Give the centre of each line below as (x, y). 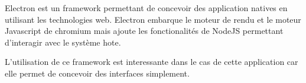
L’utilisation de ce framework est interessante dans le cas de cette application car (152, 62)
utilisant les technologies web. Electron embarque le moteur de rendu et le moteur (153, 19)
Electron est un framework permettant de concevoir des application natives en (146, 8)
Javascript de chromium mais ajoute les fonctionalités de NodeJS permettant (144, 31)
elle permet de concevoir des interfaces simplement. (97, 73)
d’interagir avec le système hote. (63, 42)
